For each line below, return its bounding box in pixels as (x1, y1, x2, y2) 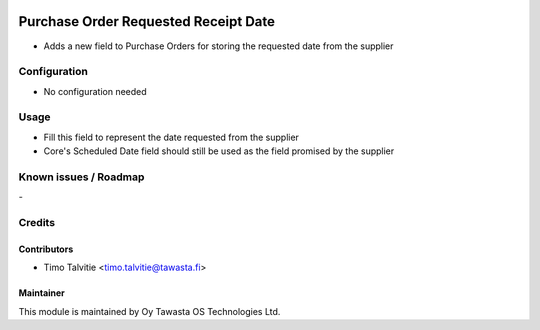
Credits (18, 216, 55, 230)
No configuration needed (43, 85, 147, 97)
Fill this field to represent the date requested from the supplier (43, 131, 300, 143)
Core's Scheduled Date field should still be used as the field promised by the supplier (43, 145, 395, 157)
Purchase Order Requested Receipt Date (18, 13, 275, 30)
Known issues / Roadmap (18, 170, 145, 184)
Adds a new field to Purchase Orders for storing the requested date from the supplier (43, 40, 394, 52)
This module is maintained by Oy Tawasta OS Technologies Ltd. (18, 305, 281, 317)
